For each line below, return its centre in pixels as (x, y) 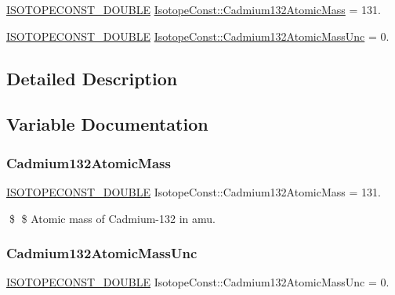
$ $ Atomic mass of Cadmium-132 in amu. (112, 218)
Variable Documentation (107, 124)
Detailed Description (92, 78)
